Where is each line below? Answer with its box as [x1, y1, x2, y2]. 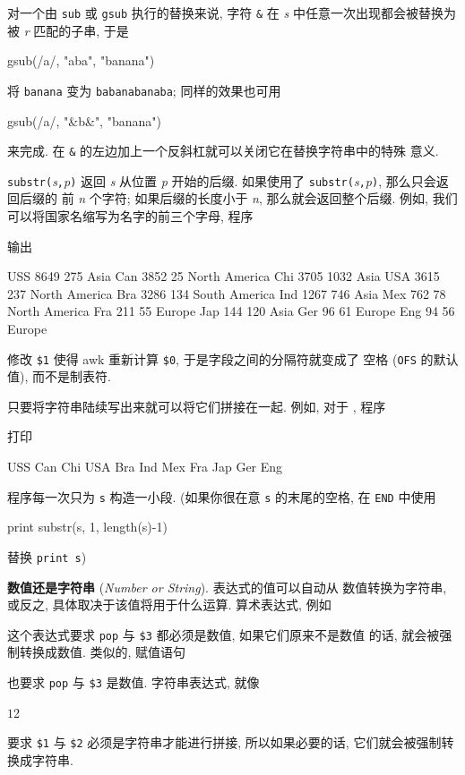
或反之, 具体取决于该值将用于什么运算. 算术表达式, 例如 [7, 595, 332, 614]
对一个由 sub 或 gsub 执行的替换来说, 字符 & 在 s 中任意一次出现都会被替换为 [7, 4, 456, 21]
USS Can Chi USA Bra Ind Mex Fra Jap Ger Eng [7, 457, 283, 475]
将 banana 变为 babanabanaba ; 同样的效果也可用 [7, 81, 281, 99]
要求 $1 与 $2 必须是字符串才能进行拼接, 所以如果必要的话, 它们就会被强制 [7, 733, 442, 752]
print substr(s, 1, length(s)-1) [7, 517, 168, 536]
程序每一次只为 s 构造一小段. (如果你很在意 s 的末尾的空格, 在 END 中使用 [7, 487, 436, 506]
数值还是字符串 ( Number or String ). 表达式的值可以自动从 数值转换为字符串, [7, 577, 447, 596]
